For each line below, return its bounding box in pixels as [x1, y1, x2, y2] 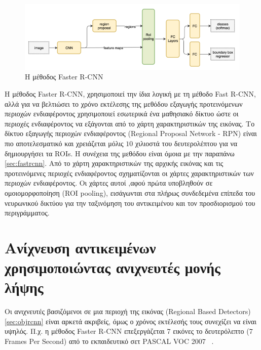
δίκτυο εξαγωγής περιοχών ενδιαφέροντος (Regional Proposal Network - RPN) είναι [5, 128, 257, 139]
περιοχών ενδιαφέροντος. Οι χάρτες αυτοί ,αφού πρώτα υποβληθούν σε [5, 178, 213, 188]
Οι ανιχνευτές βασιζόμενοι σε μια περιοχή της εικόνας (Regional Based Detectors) [5, 306, 251, 317]
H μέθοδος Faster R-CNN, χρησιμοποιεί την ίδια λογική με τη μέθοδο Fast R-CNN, [5, 89, 256, 99]
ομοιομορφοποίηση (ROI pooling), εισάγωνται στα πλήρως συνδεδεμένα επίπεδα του [5, 187, 255, 198]
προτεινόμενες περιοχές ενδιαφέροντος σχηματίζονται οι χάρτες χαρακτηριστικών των [5, 167, 254, 178]
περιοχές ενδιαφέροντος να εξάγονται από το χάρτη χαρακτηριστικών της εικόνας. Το [5, 118, 255, 128]
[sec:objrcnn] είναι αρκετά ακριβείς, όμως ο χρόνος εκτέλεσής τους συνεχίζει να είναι [5, 316, 257, 326]
